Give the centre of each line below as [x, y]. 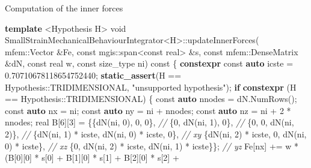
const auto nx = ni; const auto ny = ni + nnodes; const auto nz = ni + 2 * [148, 110]
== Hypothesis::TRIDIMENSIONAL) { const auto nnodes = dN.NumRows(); [151, 99]
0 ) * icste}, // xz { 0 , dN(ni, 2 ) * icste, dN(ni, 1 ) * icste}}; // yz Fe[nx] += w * [152, 145]
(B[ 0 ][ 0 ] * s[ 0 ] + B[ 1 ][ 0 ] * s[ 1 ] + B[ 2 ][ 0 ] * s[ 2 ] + [92, 157]
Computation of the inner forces [64, 8]
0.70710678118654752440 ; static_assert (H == [93, 75]
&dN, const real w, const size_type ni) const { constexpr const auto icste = [149, 63]
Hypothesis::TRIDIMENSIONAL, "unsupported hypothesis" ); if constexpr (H [151, 87]
